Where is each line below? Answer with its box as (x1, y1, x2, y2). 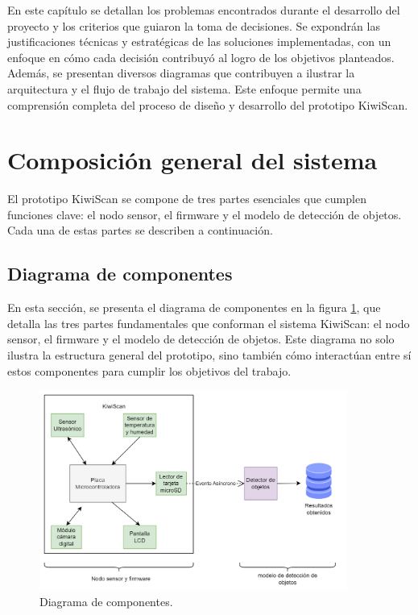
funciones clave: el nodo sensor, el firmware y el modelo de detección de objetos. (7, 206, 402, 222)
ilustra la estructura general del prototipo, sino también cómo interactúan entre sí (7, 347, 412, 364)
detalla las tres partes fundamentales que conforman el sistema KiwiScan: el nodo (7, 314, 410, 331)
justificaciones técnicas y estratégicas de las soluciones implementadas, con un (7, 33, 391, 50)
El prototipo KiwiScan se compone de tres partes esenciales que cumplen (7, 190, 366, 207)
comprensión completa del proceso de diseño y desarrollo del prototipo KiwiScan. (7, 96, 408, 113)
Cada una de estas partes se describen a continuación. (7, 222, 273, 239)
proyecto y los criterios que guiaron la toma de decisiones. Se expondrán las (7, 17, 380, 34)
